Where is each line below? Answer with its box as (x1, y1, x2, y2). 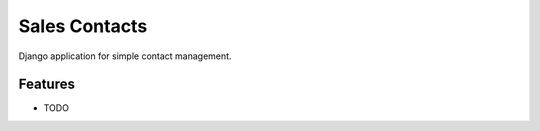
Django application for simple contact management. (18, 50, 232, 62)
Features (18, 76, 75, 93)
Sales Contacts (18, 15, 148, 37)
